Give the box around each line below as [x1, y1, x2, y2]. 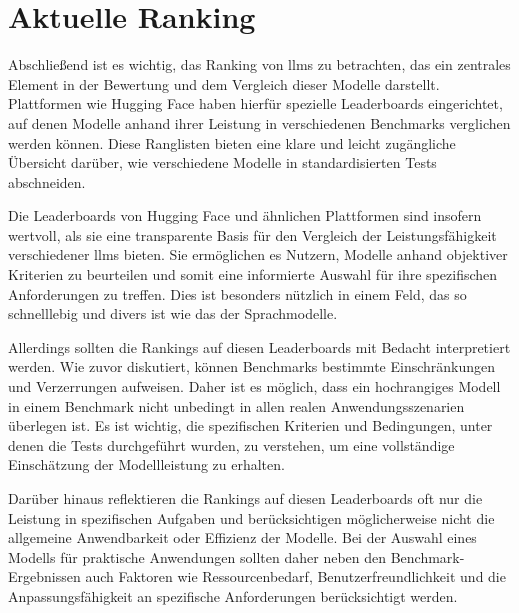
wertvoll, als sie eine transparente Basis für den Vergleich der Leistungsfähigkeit [8, 224, 497, 245]
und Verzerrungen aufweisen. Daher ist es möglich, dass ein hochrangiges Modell [8, 376, 501, 397]
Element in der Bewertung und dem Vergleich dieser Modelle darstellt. [8, 73, 440, 94]
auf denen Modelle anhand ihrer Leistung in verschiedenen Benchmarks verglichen [8, 112, 511, 133]
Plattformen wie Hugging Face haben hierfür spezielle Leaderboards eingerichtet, [8, 93, 503, 114]
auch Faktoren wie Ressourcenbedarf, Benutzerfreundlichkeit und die [85, 566, 506, 587]
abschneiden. [8, 171, 86, 192]
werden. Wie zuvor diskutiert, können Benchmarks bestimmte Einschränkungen [8, 356, 496, 377]
